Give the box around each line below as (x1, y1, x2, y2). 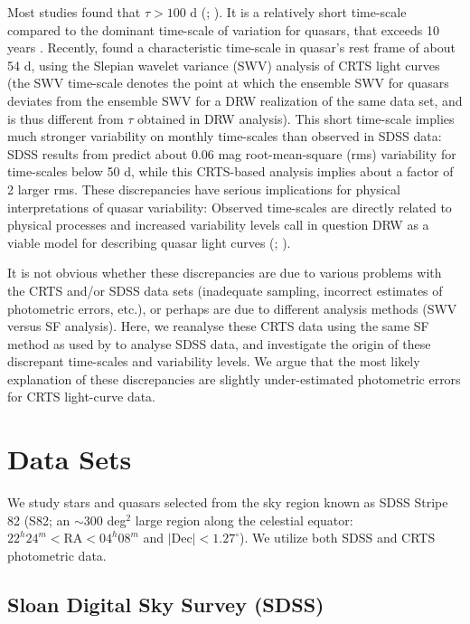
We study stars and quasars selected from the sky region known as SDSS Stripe (7, 493, 448, 512)
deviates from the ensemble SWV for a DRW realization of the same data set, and (7, 90, 463, 109)
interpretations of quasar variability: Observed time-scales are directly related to (7, 197, 452, 216)
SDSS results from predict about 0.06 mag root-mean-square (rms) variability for (7, 144, 456, 163)
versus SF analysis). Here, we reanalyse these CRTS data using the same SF (7, 317, 429, 336)
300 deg (83, 510, 127, 529)
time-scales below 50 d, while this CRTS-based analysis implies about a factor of (7, 162, 454, 181)
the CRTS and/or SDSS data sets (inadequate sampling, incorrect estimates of (7, 280, 443, 299)
